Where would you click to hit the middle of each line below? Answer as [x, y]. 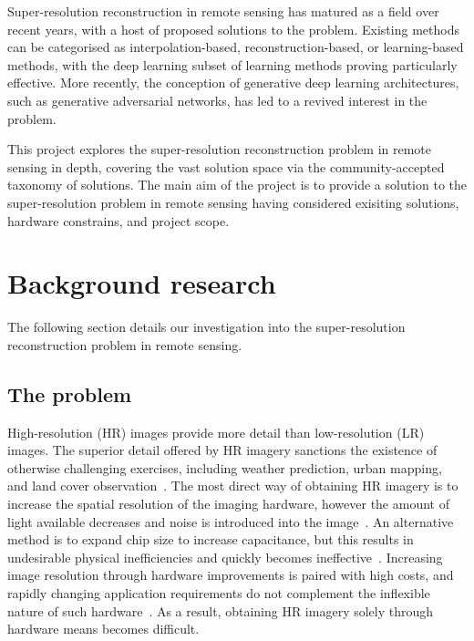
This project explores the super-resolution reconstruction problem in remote [220, 149]
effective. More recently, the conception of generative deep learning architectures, [233, 83]
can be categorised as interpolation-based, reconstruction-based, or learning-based [236, 47]
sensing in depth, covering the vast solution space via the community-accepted [226, 166]
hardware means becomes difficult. [103, 629]
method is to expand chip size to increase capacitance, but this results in [211, 539]
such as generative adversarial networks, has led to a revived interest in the [217, 100]
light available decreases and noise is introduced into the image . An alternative [231, 521]
